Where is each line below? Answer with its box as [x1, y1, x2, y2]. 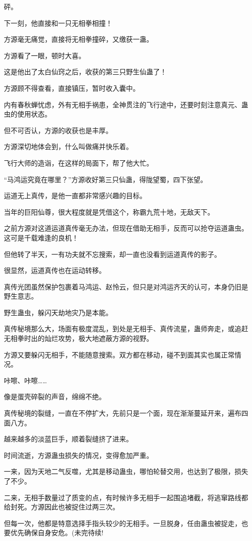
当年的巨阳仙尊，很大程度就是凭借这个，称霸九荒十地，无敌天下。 [4, 206, 214, 217]
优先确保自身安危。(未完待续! [10, 527, 104, 538]
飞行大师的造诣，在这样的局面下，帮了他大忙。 [4, 157, 153, 168]
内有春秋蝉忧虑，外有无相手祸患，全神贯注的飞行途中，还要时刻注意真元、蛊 [4, 99, 248, 109]
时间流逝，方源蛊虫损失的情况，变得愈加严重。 [4, 450, 153, 460]
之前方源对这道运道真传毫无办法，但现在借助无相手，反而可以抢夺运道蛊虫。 [4, 223, 248, 233]
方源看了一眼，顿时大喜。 [4, 50, 85, 60]
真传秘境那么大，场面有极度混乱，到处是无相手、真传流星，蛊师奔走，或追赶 [4, 323, 248, 334]
